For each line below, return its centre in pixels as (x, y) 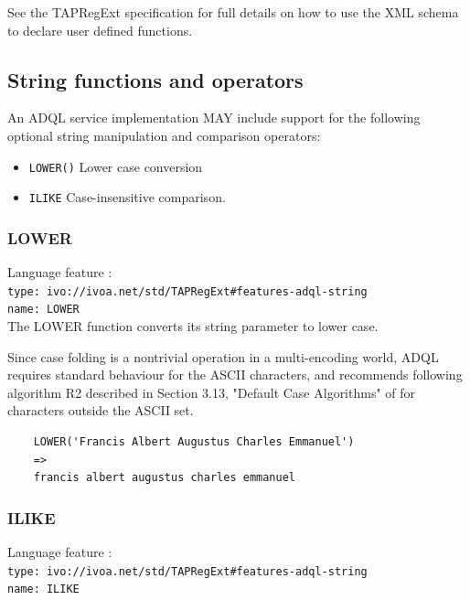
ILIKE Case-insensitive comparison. (127, 197)
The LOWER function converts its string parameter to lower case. (193, 326)
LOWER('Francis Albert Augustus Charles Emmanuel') (194, 441)
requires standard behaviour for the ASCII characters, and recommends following (235, 375)
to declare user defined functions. (100, 30)
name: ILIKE (43, 589)
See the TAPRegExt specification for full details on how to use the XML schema (233, 12)
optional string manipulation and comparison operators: (164, 135)
